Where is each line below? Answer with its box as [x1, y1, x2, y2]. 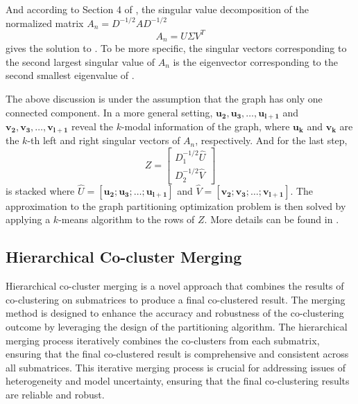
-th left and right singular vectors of [27, 133, 180, 148]
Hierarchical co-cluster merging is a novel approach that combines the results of [6, 279, 344, 293]
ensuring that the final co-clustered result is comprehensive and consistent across [6, 346, 349, 361]
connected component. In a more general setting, [6, 105, 213, 119]
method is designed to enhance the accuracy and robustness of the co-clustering [6, 306, 344, 320]
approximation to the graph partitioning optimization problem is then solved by [6, 198, 346, 213]
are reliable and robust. [6, 387, 105, 401]
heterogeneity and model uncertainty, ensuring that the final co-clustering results [6, 374, 350, 388]
